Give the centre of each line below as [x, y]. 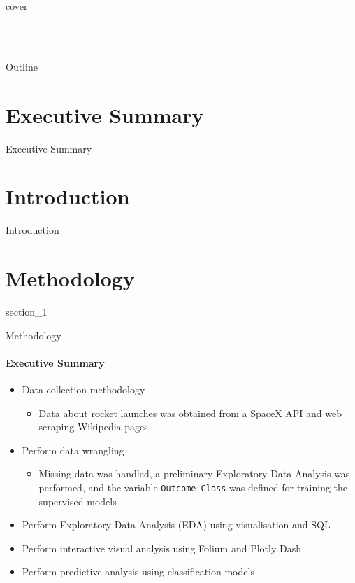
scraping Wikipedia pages [93, 427]
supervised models [78, 501]
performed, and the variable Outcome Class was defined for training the [193, 487]
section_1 [27, 311]
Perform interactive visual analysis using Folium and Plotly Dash [161, 548]
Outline [22, 66]
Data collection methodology [84, 389]
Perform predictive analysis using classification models [138, 571]
